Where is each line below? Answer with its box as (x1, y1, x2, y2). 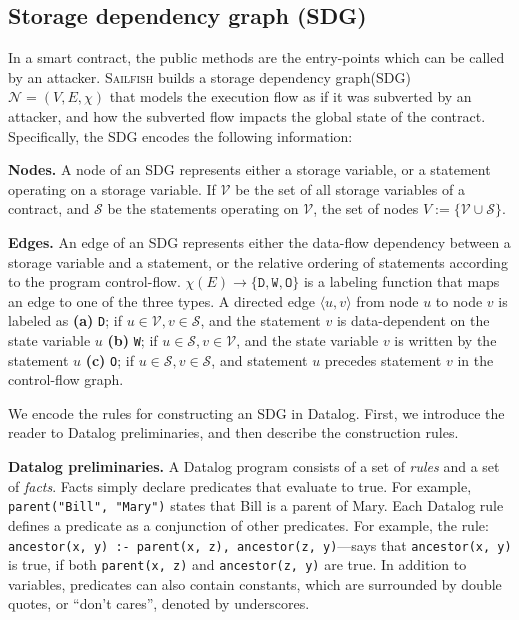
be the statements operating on (107, 198, 299, 219)
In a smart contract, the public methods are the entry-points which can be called (8, 47, 505, 68)
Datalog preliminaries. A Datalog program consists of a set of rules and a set (8, 456, 500, 477)
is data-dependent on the (336, 310, 490, 331)
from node (356, 290, 419, 311)
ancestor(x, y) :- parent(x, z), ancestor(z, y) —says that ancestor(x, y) (8, 534, 512, 555)
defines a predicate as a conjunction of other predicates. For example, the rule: (8, 514, 489, 535)
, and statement (211, 349, 308, 370)
